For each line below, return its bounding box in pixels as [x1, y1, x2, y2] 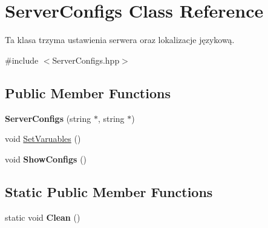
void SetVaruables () [5, 132, 81, 145]
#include [5, 53, 39, 66]
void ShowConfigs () [5, 152, 87, 165]
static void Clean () [5, 210, 80, 223]
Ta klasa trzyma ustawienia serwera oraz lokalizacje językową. [5, 33, 235, 46]
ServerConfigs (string [5, 112, 91, 124]
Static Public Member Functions [5, 182, 213, 201]
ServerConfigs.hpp [52, 53, 120, 66]
